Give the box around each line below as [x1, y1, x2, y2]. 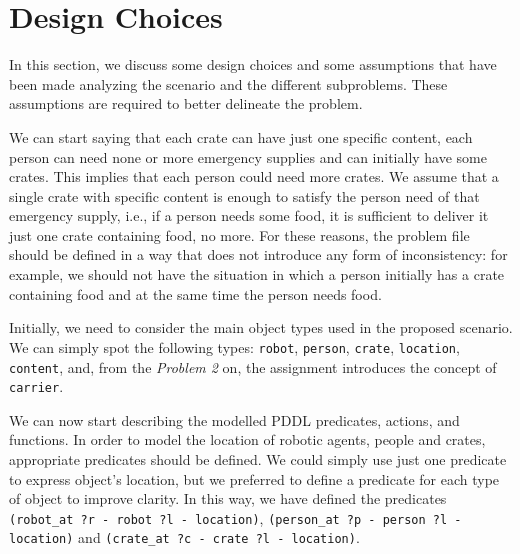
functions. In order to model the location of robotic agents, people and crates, [9, 429, 486, 450]
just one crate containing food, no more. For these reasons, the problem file [9, 224, 470, 245]
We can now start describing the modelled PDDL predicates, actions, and [9, 409, 460, 430]
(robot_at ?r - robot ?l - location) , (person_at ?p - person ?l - [9, 507, 462, 528]
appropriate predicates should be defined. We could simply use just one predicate [9, 449, 507, 469]
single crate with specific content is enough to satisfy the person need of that [9, 185, 480, 206]
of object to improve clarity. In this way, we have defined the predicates [9, 488, 447, 509]
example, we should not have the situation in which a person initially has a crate [9, 264, 505, 285]
